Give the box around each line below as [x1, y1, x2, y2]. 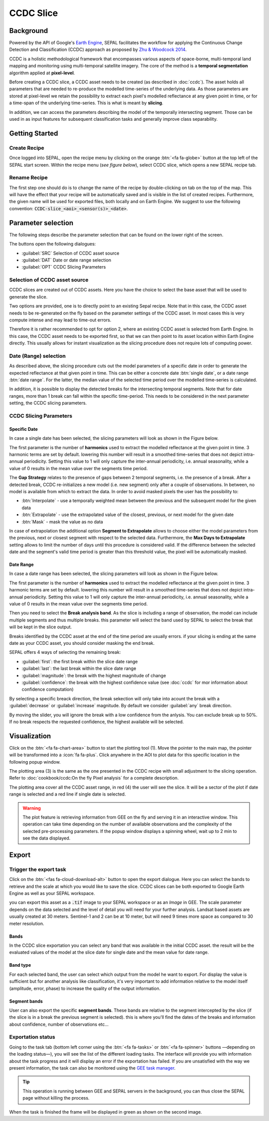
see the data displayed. [22, 835, 71, 841]
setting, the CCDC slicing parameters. [9, 400, 87, 406]
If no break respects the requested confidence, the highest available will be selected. [9, 719, 184, 725]
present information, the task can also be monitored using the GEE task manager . [9, 1065, 176, 1071]
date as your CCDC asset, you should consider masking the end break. [9, 640, 155, 646]
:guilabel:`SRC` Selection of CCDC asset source [21, 250, 120, 256]
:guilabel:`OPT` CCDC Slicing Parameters [21, 264, 106, 270]
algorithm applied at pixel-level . [9, 70, 75, 76]
